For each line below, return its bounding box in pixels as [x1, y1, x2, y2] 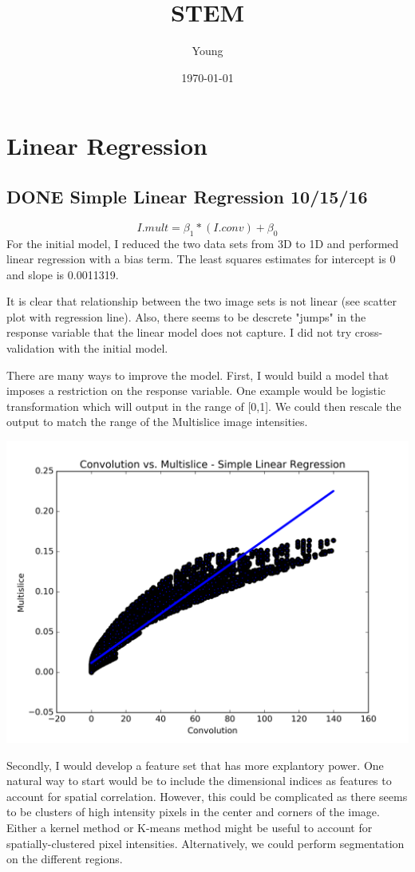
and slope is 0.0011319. [6, 266, 119, 282]
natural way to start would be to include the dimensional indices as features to [6, 772, 392, 789]
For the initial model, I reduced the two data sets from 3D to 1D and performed [6, 235, 399, 251]
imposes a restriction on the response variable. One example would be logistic [6, 382, 386, 399]
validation [6, 340, 55, 357]
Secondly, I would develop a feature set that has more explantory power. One [6, 756, 384, 773]
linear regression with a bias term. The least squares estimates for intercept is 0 [6, 251, 396, 267]
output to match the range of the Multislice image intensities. [6, 413, 308, 430]
